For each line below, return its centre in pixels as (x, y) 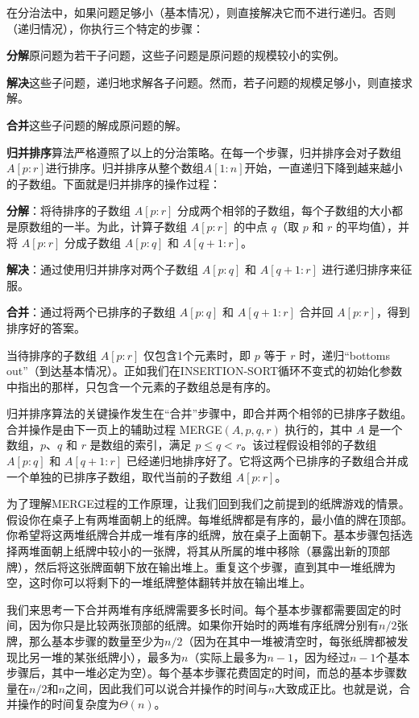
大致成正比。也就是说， (337, 688)
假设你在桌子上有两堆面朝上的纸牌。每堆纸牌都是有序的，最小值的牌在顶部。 (209, 519)
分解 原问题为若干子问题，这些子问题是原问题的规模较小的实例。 (176, 55)
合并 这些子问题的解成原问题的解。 (97, 124)
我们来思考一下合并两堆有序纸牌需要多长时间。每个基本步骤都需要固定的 (198, 609)
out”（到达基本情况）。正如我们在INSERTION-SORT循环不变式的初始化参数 (204, 371)
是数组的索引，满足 (141, 445)
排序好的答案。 (46, 327)
